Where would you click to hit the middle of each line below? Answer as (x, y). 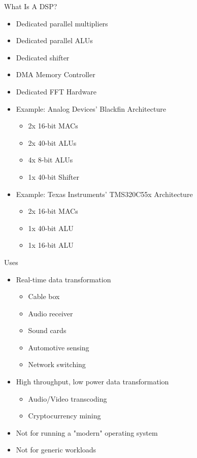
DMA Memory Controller (56, 74)
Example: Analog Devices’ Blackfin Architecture (91, 108)
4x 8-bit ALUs (51, 160)
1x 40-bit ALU (51, 228)
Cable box (44, 296)
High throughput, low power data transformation (92, 382)
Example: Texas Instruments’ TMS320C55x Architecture (104, 194)
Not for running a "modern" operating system (87, 432)
